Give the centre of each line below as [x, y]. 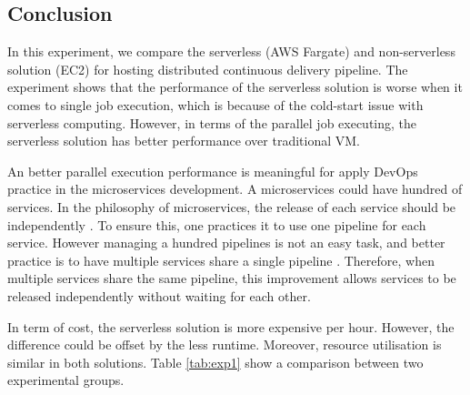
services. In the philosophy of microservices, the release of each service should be [232, 206]
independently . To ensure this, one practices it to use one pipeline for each [217, 224]
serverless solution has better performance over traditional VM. [184, 141]
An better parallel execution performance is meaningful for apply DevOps [213, 171]
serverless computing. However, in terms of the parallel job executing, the [212, 122]
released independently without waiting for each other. [159, 295]
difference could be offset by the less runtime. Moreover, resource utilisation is [225, 344]
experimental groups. [66, 380]
